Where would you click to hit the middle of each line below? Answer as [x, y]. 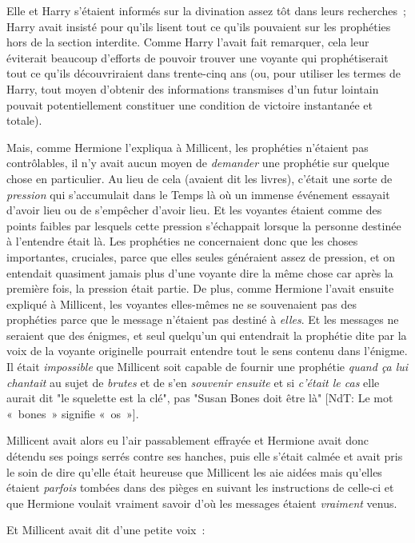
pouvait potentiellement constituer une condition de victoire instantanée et [190, 104]
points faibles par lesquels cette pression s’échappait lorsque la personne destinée [204, 225]
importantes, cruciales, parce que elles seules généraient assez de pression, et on [201, 256]
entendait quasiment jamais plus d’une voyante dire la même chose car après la [200, 272]
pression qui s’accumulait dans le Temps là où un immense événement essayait [198, 194]
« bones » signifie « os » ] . [73, 413]
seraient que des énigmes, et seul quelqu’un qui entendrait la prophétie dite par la [207, 335]
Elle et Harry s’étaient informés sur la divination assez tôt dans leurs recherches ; [206, 10]
